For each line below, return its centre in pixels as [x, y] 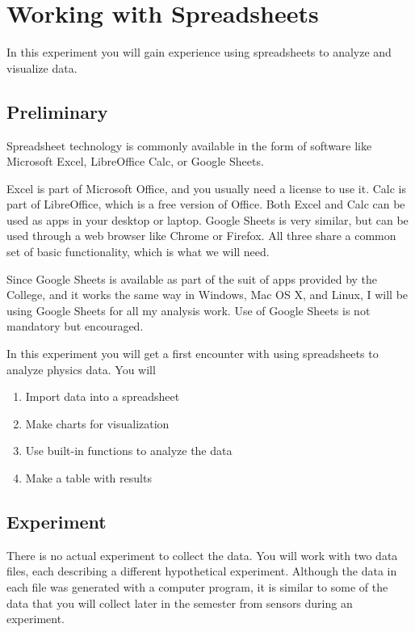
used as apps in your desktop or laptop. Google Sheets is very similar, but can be [207, 219]
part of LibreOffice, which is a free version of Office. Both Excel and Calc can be [206, 204]
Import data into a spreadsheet [103, 396]
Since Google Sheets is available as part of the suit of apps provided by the [192, 278]
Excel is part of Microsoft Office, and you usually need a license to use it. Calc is [206, 188]
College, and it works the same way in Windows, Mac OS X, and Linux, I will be [207, 295]
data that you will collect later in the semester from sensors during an [180, 603]
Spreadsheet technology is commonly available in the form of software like [189, 145]
